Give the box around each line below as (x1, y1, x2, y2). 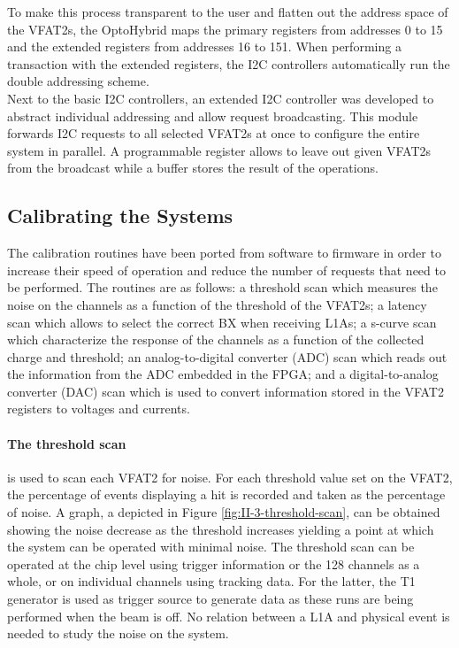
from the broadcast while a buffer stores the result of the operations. (7, 158, 379, 177)
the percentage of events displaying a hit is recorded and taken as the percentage (7, 485, 446, 504)
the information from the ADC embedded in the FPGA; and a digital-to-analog (7, 365, 439, 383)
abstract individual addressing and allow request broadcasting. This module (7, 106, 418, 125)
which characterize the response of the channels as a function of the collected (7, 330, 425, 349)
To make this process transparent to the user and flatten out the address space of (7, 3, 448, 20)
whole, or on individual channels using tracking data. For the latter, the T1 (7, 572, 416, 590)
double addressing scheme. (7, 72, 149, 90)
